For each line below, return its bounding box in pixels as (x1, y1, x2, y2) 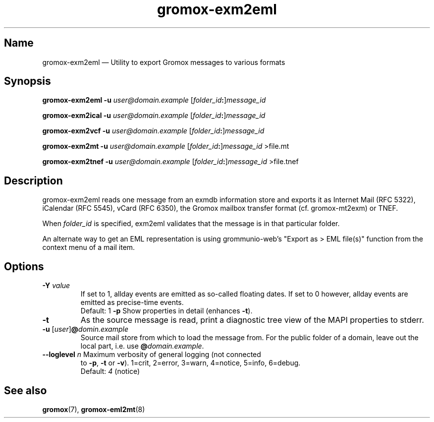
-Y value (42, 281, 70, 290)
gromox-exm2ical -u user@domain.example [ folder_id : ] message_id (42, 111, 266, 120)
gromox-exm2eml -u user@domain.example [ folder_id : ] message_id (42, 96, 266, 105)
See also (4, 384, 47, 397)
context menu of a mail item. (42, 243, 135, 252)
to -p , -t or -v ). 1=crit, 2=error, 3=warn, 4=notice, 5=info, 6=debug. (80, 359, 301, 367)
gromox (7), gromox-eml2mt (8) (42, 405, 145, 414)
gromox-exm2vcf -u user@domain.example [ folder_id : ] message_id (42, 126, 265, 135)
